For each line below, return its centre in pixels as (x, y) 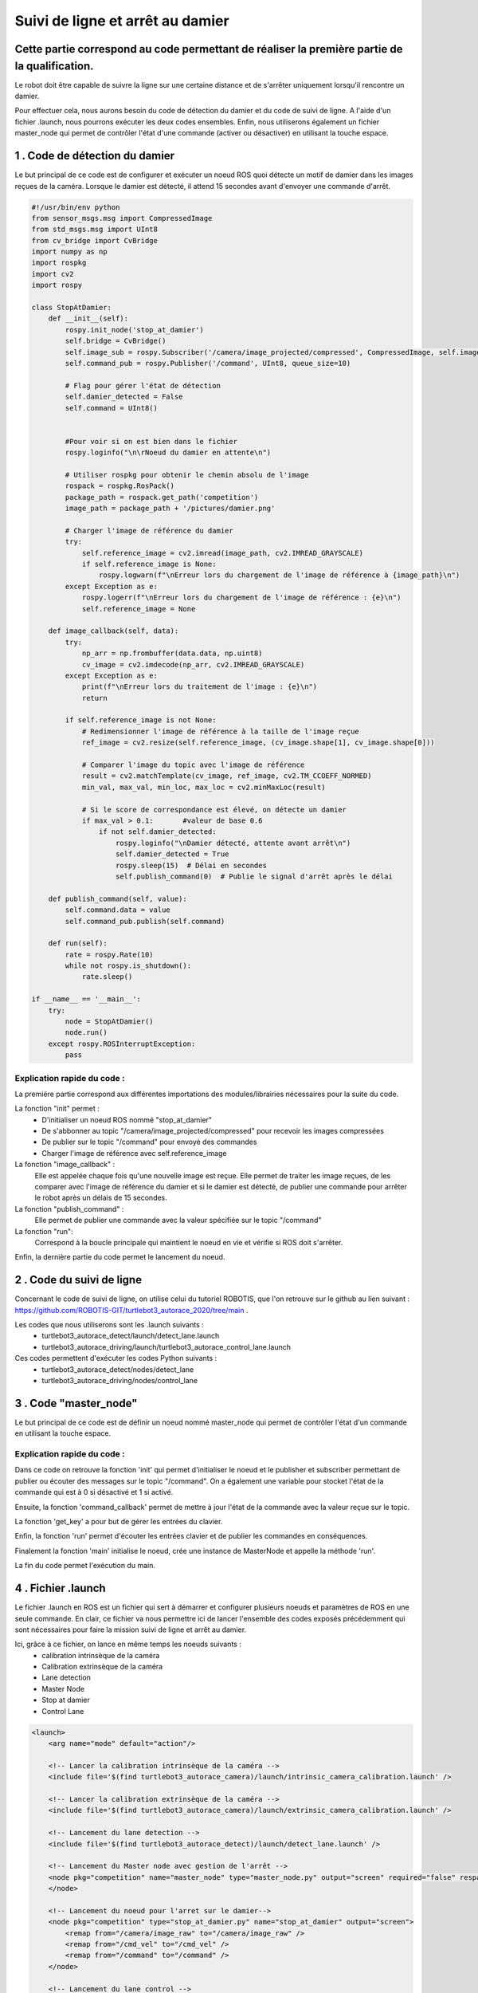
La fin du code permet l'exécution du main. (85, 1566)
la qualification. (55, 66)
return (94, 698)
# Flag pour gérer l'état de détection (143, 385)
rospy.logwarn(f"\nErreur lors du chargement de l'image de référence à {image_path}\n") (279, 575)
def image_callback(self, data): (114, 631)
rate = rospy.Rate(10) (110, 954)
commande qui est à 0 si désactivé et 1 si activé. (94, 1492)
